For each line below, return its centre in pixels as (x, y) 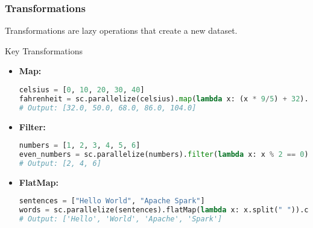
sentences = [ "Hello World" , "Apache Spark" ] (112, 201)
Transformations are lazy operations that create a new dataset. (121, 30)
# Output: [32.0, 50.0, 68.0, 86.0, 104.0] (108, 108)
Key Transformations (44, 50)
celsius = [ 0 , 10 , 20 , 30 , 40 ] (82, 90)
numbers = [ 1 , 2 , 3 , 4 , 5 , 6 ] (80, 146)
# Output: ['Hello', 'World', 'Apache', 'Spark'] (121, 219)
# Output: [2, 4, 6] (60, 163)
